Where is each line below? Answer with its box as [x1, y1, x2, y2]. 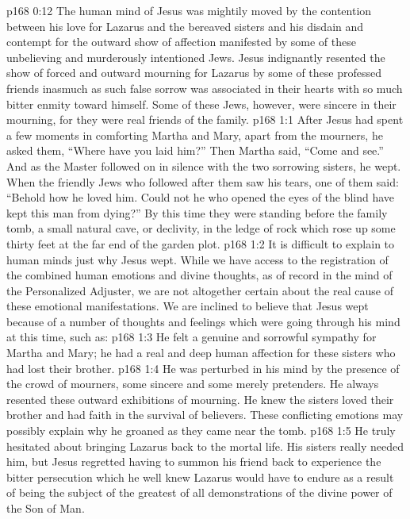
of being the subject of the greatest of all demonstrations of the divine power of [6, 484, 393, 501]
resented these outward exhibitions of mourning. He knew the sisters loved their [6, 390, 394, 407]
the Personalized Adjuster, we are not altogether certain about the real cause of [6, 282, 393, 298]
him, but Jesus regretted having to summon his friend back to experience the [6, 453, 381, 470]
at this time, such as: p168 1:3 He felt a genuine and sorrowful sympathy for [6, 329, 377, 345]
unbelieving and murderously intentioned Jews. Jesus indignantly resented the [6, 48, 385, 65]
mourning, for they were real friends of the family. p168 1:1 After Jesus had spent [6, 111, 404, 128]
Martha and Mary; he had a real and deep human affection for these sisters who [6, 344, 396, 361]
